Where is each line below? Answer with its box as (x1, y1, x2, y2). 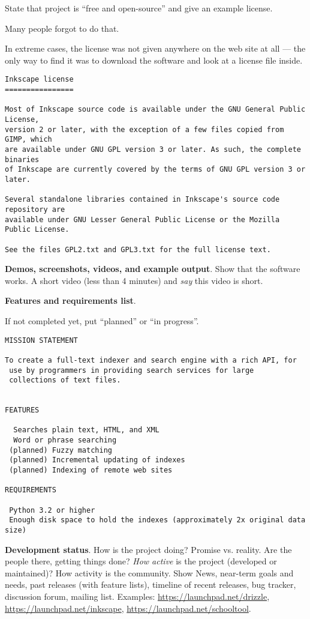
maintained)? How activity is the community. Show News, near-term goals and (5, 566, 294, 579)
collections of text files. (9, 376, 121, 385)
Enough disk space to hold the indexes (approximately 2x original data (9, 516, 306, 525)
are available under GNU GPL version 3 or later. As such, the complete (5, 145, 301, 154)
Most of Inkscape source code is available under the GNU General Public (5, 105, 306, 114)
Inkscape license (5, 75, 74, 84)
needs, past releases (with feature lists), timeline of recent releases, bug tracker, (5, 578, 296, 591)
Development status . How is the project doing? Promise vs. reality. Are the (5, 543, 292, 555)
